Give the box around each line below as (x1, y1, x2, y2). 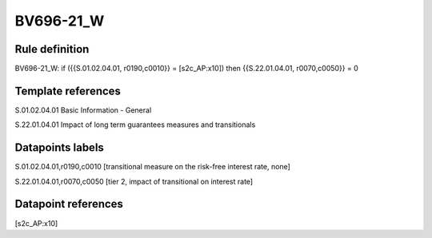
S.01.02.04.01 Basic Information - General (14, 105, 152, 115)
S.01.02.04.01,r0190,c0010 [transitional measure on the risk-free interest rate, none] (14, 162, 291, 172)
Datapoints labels (14, 141, 104, 155)
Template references (14, 84, 122, 97)
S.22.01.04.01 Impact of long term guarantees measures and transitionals (14, 120, 256, 129)
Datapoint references (14, 197, 124, 211)
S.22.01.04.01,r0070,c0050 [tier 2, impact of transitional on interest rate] (14, 177, 254, 186)
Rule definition (14, 42, 90, 56)
